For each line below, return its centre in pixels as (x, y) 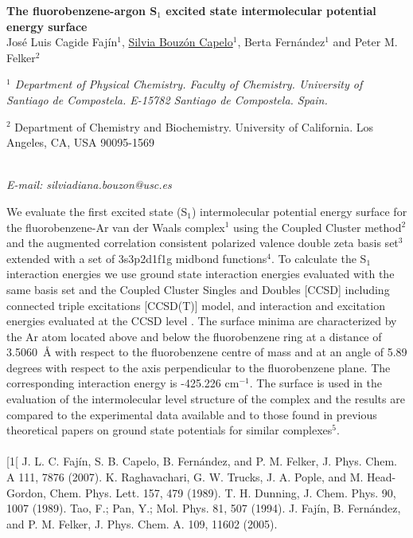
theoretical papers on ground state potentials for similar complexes (169, 430)
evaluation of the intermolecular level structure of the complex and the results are (206, 399)
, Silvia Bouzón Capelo (177, 42)
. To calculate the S (319, 258)
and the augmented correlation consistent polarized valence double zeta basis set (203, 243)
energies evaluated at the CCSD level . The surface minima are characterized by (202, 321)
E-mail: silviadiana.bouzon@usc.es (89, 185)
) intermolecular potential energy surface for (299, 211)
